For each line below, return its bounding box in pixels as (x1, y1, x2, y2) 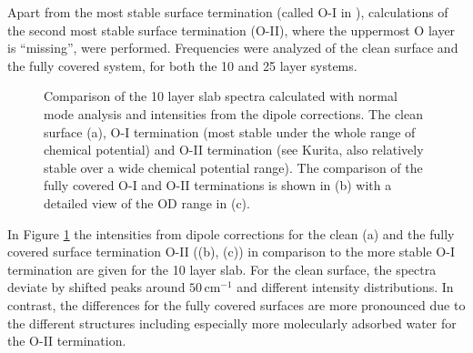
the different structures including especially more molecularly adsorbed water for (7, 313, 457, 332)
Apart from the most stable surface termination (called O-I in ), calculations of (7, 3, 448, 21)
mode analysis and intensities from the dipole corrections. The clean (44, 104, 423, 123)
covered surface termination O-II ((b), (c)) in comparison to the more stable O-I (7, 242, 455, 261)
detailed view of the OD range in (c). (44, 193, 250, 212)
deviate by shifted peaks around (7, 277, 186, 297)
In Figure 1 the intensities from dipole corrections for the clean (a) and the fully (7, 224, 455, 243)
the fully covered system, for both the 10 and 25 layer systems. (7, 55, 357, 75)
